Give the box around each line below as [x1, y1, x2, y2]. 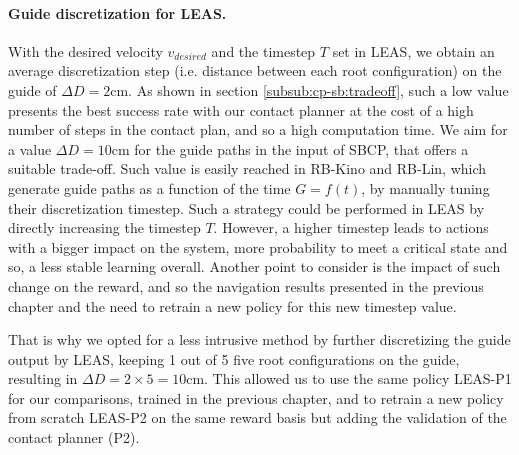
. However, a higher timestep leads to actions [213, 217, 489, 238]
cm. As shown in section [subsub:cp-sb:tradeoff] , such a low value [110, 79, 509, 100]
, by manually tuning [361, 177, 490, 198]
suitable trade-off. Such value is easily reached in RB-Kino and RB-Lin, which [8, 158, 487, 179]
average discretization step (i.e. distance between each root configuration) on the [8, 60, 502, 81]
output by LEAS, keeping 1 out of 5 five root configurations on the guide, [8, 348, 460, 369]
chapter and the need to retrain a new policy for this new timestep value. [8, 295, 457, 316]
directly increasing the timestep [8, 217, 201, 238]
